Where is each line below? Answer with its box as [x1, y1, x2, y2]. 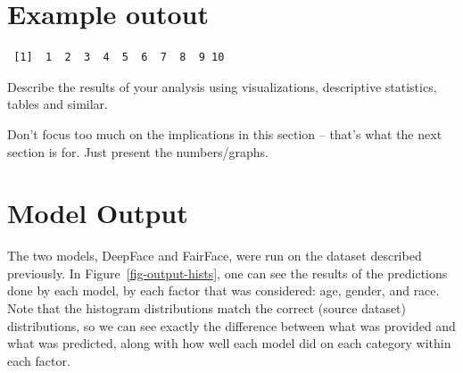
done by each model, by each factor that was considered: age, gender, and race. [7, 281, 440, 300]
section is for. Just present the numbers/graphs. [7, 142, 269, 161]
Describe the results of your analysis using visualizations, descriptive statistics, [7, 77, 437, 95]
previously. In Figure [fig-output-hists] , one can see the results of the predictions [7, 263, 448, 282]
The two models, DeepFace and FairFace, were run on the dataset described [7, 246, 422, 265]
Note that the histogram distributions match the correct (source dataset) [7, 299, 407, 317]
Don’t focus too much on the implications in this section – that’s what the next [7, 124, 442, 143]
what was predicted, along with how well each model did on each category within [7, 334, 451, 352]
